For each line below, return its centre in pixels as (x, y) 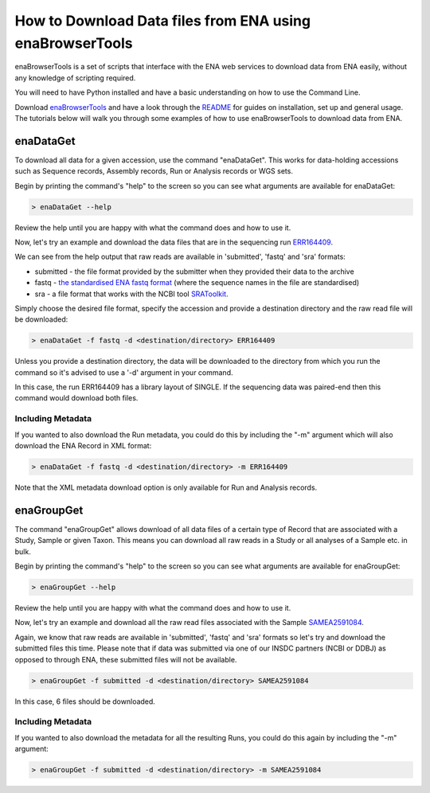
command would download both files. (76, 398)
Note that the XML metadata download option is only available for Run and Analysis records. (166, 487)
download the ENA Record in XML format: (83, 445)
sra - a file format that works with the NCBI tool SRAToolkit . (131, 294)
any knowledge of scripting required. (75, 78)
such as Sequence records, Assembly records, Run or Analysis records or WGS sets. (154, 171)
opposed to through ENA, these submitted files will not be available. (126, 659)
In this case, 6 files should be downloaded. (85, 701)
